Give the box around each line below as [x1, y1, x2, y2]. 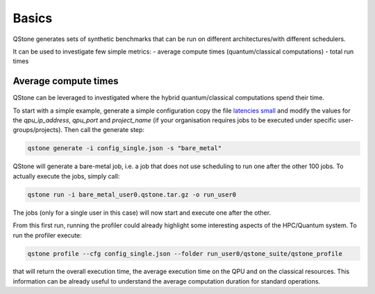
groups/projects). [12, 126, 62, 134]
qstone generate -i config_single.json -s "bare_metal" [27, 145, 222, 152]
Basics [12, 10, 53, 26]
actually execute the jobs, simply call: [12, 172, 120, 180]
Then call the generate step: [63, 126, 145, 134]
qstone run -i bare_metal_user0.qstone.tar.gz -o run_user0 [27, 190, 237, 198]
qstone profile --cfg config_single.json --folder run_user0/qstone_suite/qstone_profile [27, 250, 343, 257]
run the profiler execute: [12, 231, 83, 239]
